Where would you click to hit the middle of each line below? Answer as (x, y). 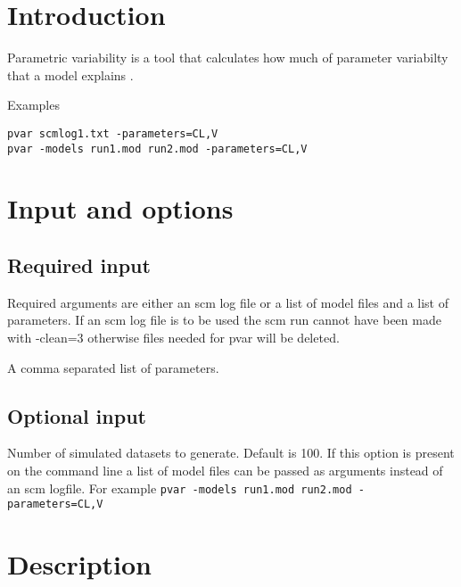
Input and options (120, 208)
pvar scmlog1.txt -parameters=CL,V (113, 133)
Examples (33, 105)
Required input (79, 265)
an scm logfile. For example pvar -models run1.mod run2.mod (180, 488)
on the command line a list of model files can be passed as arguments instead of (225, 470)
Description (80, 564)
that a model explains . (70, 74)
